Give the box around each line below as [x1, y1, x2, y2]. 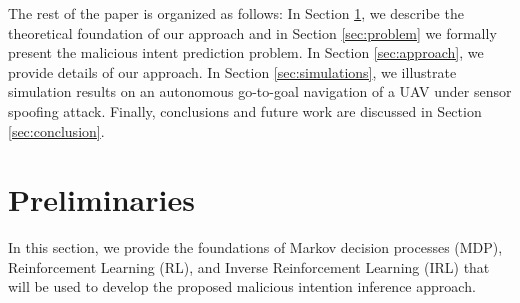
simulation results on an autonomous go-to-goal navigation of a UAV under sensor [8, 81, 512, 102]
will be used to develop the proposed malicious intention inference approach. [8, 276, 476, 297]
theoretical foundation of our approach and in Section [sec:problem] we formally [8, 22, 497, 43]
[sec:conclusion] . [8, 120, 105, 141]
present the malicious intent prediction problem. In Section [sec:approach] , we [8, 42, 484, 63]
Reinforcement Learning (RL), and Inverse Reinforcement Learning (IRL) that [8, 256, 490, 277]
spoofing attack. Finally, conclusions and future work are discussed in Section [8, 100, 482, 121]
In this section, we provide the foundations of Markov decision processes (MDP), [8, 237, 503, 258]
